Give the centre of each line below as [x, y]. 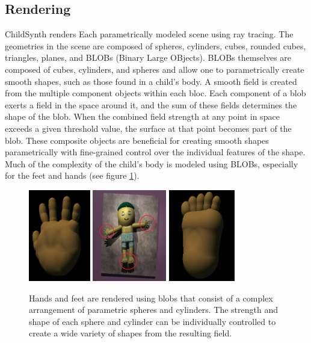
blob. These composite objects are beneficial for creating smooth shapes [137, 140]
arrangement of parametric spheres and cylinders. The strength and [153, 310]
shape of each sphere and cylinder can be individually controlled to [152, 321]
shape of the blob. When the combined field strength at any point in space [142, 116]
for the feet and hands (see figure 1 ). [72, 175]
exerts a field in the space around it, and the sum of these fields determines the [151, 104]
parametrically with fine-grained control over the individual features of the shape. [155, 152]
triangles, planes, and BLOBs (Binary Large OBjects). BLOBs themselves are [148, 57]
